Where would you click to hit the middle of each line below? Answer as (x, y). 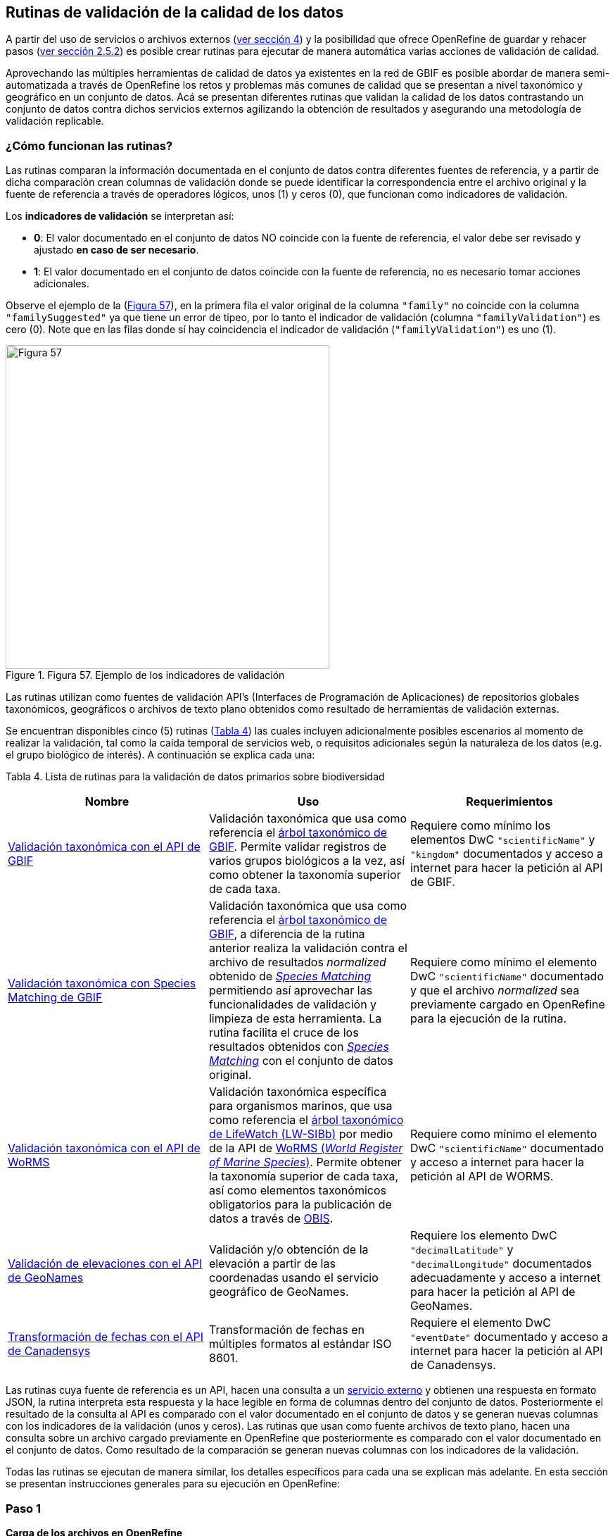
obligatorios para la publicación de (300, 1205)
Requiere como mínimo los (480, 826)
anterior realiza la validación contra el (308, 948)
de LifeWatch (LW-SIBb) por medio (301, 1134)
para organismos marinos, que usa (300, 1106)
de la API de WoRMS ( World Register (306, 1148)
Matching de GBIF (55, 998)
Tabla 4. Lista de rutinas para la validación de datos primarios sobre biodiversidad (195, 777)
